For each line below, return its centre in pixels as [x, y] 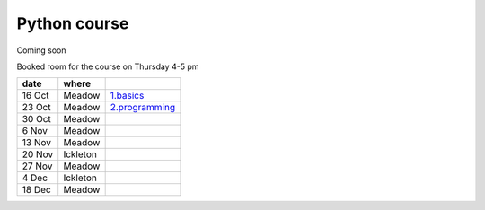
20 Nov [38, 154]
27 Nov [37, 166]
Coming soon [41, 50]
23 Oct [36, 108]
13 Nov [36, 143]
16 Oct [35, 96]
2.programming [142, 108]
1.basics [127, 96]
